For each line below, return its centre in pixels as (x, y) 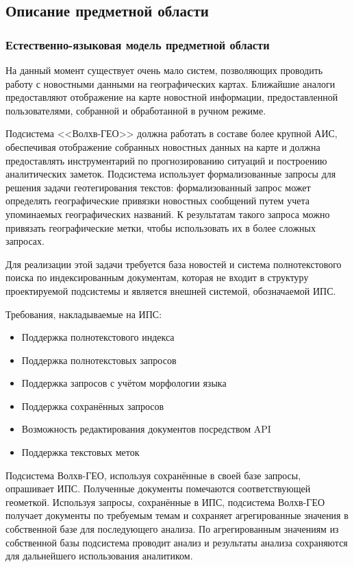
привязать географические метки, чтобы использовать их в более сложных (161, 227)
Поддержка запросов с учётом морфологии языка (124, 383)
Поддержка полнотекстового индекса (98, 337)
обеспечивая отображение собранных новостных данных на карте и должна (163, 146)
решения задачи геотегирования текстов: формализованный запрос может (158, 187)
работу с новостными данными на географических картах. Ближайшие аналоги (170, 83)
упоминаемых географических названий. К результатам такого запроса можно (168, 214)
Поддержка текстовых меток (80, 452)
